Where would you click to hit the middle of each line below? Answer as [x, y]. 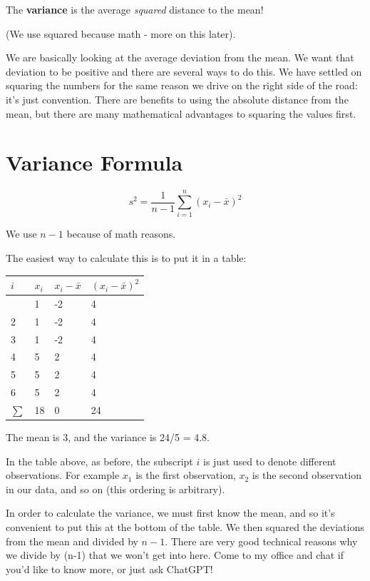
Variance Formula [94, 162]
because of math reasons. [121, 234]
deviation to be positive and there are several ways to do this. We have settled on [184, 71]
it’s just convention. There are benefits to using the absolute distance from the [177, 99]
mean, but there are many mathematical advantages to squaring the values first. [181, 113]
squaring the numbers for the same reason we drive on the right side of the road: [182, 85]
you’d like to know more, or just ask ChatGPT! [109, 569]
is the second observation [307, 475]
